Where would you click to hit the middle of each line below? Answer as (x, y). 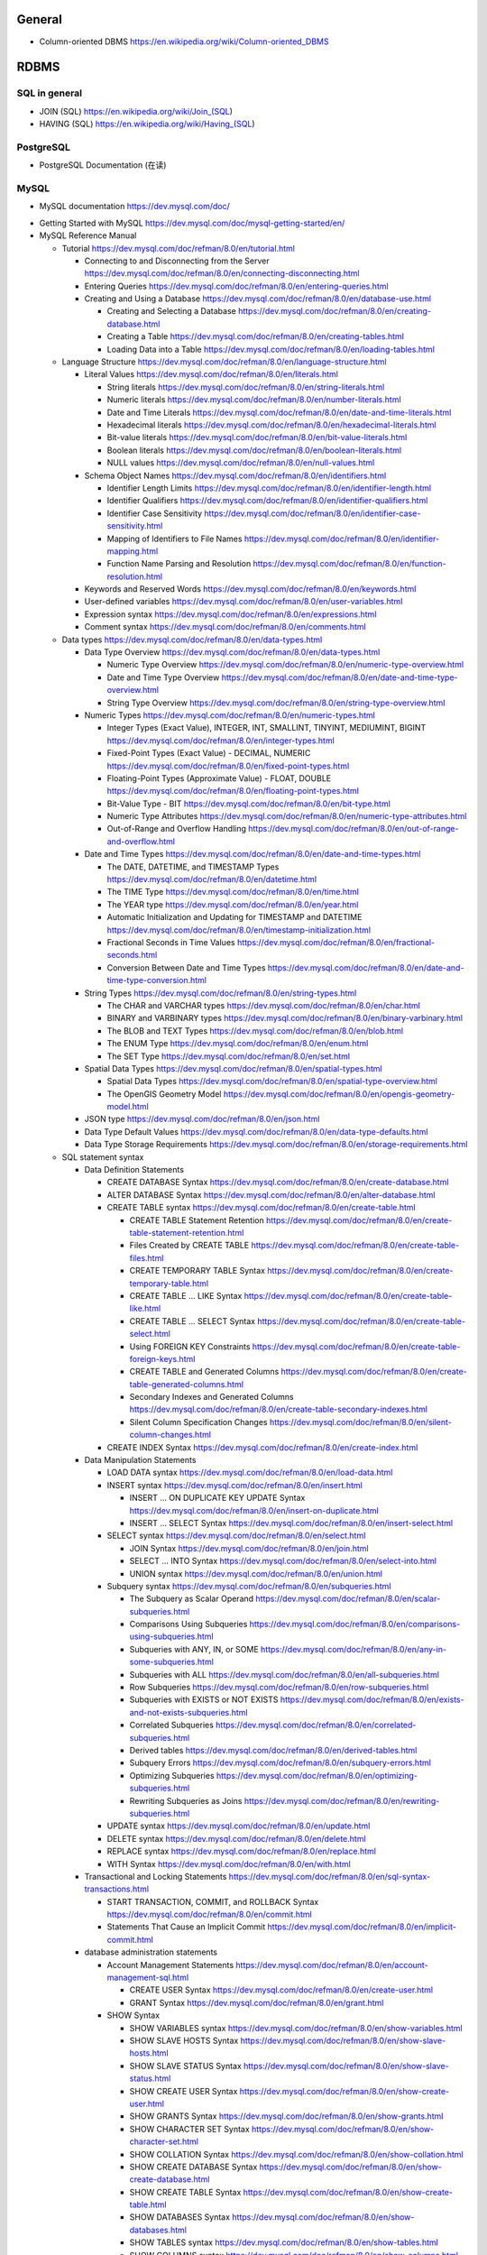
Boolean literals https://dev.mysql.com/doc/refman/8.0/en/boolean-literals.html (254, 450)
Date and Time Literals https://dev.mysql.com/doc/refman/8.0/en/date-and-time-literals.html (279, 412)
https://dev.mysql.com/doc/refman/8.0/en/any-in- (353, 1649)
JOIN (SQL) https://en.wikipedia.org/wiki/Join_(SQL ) (136, 111)
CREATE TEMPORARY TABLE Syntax (198, 1271)
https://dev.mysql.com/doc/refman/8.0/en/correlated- (316, 1725)
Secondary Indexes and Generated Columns (211, 1397)
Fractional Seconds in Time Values (171, 942)
